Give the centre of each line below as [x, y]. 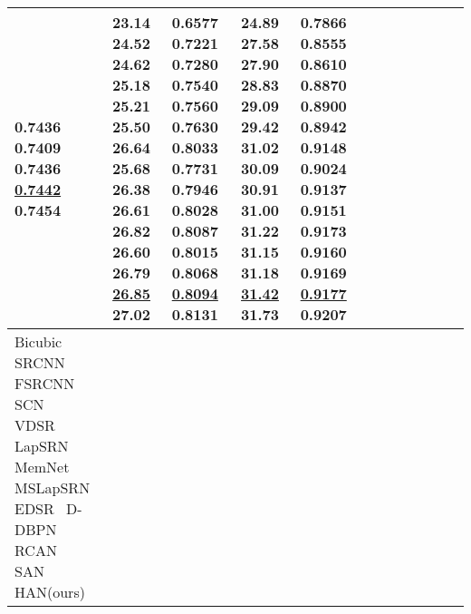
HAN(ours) [50, 592]
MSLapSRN [53, 487]
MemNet [42, 467]
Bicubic [38, 341]
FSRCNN [45, 383]
